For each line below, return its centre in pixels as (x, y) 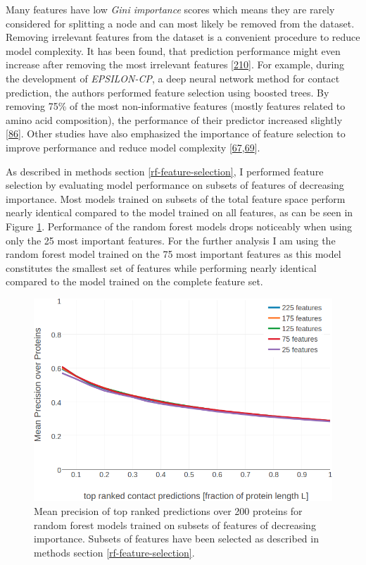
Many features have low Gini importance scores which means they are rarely (170, 9)
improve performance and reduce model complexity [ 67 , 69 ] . (133, 147)
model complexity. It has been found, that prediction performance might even (173, 50)
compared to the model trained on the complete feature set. (134, 281)
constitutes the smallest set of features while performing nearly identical (161, 267)
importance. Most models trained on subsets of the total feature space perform (176, 198)
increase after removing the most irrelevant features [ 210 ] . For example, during (175, 64)
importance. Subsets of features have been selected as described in (176, 539)
